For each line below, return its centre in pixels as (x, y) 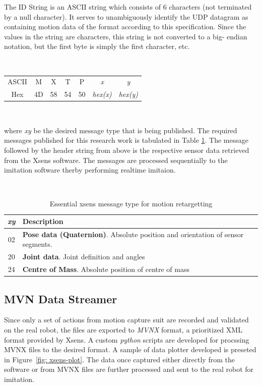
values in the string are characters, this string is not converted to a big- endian (126, 36)
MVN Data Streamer (61, 298)
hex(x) (102, 94)
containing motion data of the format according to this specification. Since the (125, 26)
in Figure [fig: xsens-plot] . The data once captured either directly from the (119, 359)
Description (43, 221)
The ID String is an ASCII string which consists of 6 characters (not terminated (128, 7)
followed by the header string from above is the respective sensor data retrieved (127, 150)
